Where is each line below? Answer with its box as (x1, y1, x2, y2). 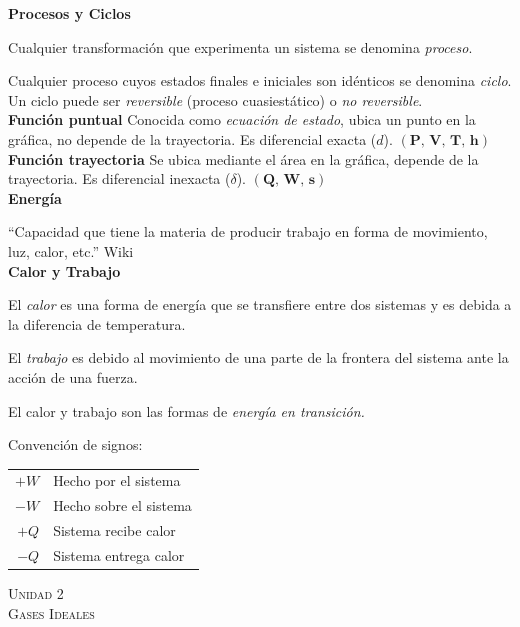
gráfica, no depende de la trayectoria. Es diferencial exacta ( (8, 128, 377, 149)
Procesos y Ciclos (8, 3, 131, 23)
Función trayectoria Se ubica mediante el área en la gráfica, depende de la (8, 148, 479, 169)
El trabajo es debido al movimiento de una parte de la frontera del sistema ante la (8, 347, 509, 368)
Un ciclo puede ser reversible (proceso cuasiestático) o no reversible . (8, 89, 423, 110)
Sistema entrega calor (53, 544, 185, 565)
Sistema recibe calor (53, 520, 176, 541)
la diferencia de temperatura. (8, 313, 186, 334)
